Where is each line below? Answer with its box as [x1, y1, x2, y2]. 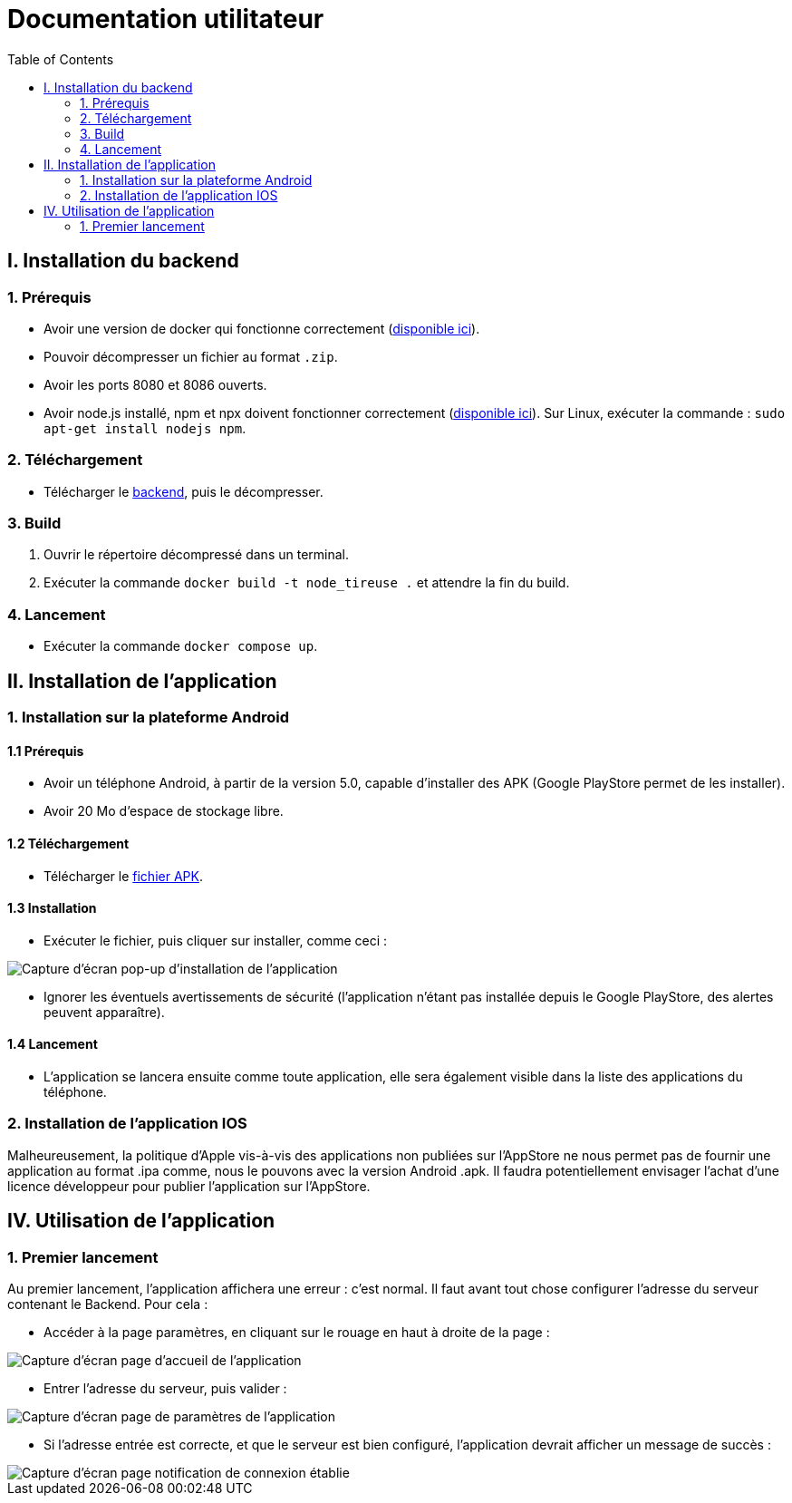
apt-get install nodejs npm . [43, 420, 246, 436]
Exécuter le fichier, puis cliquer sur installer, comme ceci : [43, 932, 388, 948]
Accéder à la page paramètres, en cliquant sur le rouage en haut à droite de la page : [43, 1324, 550, 1340]
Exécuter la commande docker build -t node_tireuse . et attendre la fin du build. [43, 575, 570, 591]
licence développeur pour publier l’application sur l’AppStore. [7, 1178, 371, 1194]
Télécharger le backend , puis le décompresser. [43, 483, 324, 499]
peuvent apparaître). [43, 1004, 165, 1020]
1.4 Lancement [7, 1036, 98, 1052]
